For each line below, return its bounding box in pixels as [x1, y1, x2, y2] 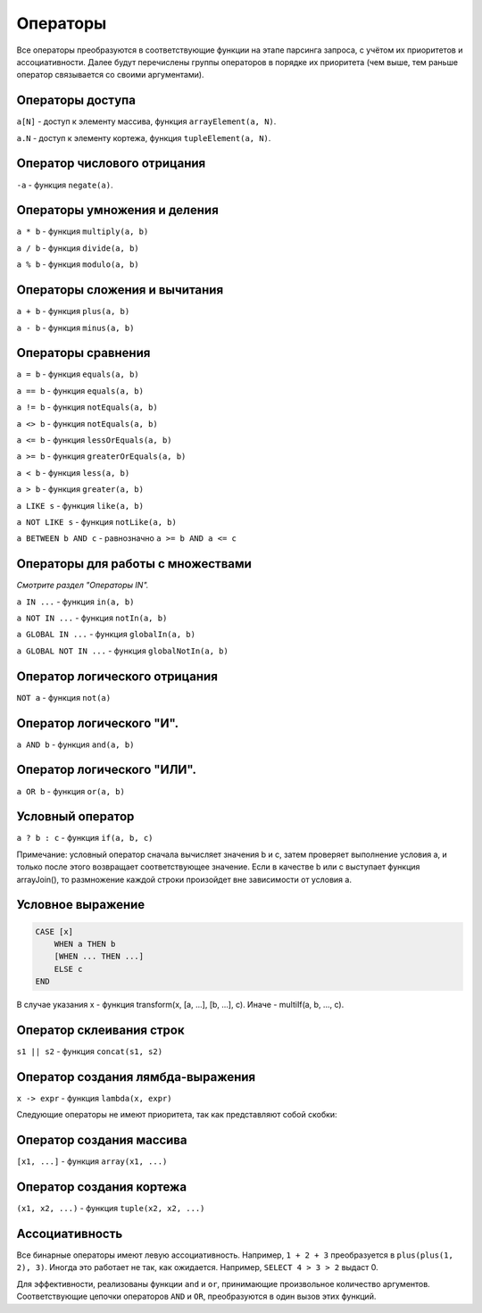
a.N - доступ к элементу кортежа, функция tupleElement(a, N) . [16, 132, 271, 143]
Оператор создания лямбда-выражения [16, 1069, 256, 1084]
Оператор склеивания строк [16, 1022, 185, 1037]
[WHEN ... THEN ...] [54, 952, 145, 961]
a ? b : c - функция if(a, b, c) [16, 833, 154, 843]
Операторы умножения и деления [16, 203, 219, 218]
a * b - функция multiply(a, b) [16, 226, 149, 237]
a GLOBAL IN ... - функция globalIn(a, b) [16, 629, 196, 640]
